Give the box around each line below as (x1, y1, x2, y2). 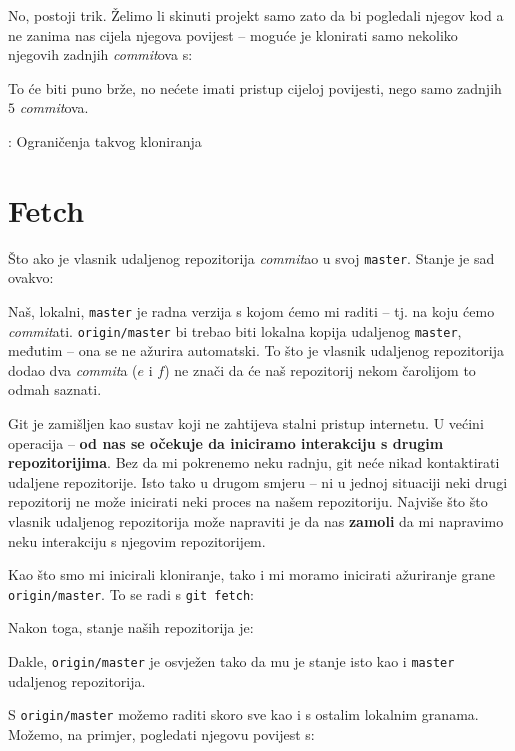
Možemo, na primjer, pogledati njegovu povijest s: (8, 723, 315, 744)
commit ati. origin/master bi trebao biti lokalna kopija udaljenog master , (8, 320, 462, 341)
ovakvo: (8, 267, 54, 288)
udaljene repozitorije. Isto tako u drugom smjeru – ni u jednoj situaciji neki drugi (8, 471, 508, 492)
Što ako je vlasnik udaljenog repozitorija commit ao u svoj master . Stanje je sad (8, 247, 495, 268)
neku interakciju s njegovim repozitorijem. (8, 530, 266, 551)
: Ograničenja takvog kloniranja (8, 130, 202, 151)
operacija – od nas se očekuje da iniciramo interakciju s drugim (8, 432, 444, 453)
